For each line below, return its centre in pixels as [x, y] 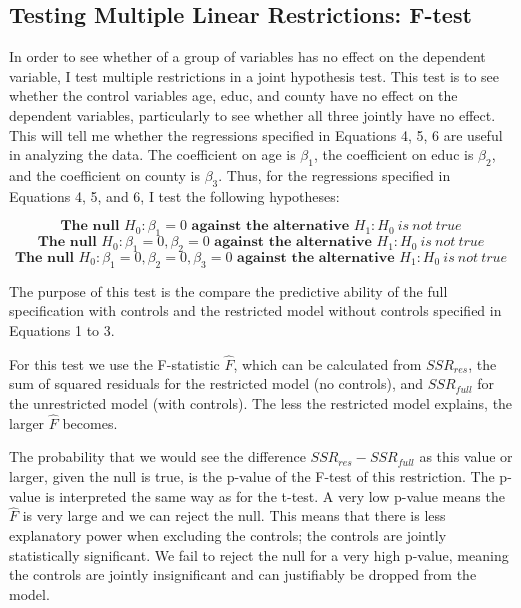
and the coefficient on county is [105, 174]
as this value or [466, 456]
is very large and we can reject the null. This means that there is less [234, 515]
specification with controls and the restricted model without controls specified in [255, 310]
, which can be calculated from [327, 363]
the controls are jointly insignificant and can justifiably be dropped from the [243, 574]
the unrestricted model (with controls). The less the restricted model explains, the [261, 402]
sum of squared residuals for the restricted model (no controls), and [216, 383]
